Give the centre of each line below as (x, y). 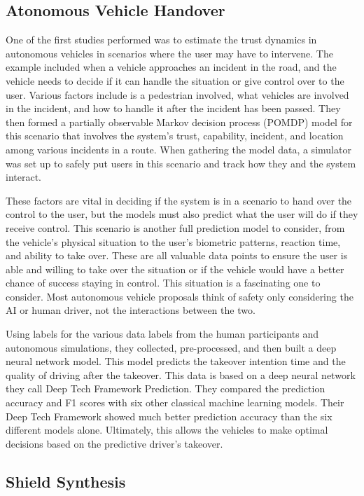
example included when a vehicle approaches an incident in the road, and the (171, 67)
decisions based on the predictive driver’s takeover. (114, 443)
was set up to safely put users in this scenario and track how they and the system (181, 163)
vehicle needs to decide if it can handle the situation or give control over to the (175, 80)
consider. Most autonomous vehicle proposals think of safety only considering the (180, 296)
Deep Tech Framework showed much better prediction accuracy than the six (169, 416)
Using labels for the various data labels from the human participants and (162, 334)
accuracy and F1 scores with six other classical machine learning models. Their (175, 402)
